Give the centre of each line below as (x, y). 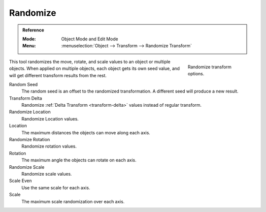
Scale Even (20, 181)
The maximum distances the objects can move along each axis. (86, 132)
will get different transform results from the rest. (58, 75)
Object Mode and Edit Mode (90, 39)
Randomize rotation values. (49, 146)
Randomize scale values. (47, 174)
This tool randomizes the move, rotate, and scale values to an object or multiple (90, 61)
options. (196, 73)
